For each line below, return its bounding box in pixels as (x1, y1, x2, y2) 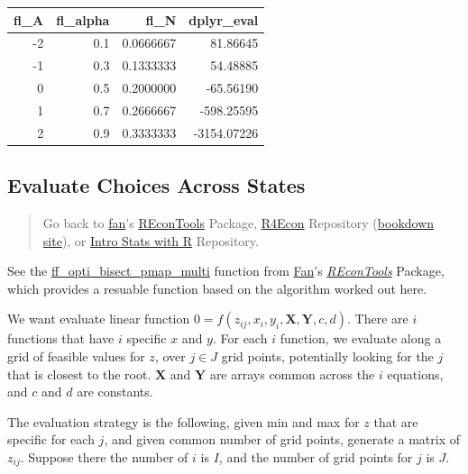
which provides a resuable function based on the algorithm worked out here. (7, 278, 427, 297)
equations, (387, 364, 444, 383)
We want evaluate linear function (7, 309, 190, 328)
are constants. (77, 382, 153, 401)
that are (373, 412, 418, 431)
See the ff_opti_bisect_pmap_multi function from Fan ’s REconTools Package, (7, 261, 445, 280)
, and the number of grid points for (218, 447, 413, 466)
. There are (347, 309, 408, 328)
